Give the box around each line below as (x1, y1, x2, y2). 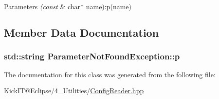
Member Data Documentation (4, 25, 159, 40)
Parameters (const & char (4, 1, 81, 11)
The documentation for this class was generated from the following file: (4, 69, 216, 79)
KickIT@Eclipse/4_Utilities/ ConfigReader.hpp (4, 85, 144, 96)
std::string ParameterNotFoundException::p (4, 50, 180, 62)
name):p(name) (86, 1, 132, 11)
